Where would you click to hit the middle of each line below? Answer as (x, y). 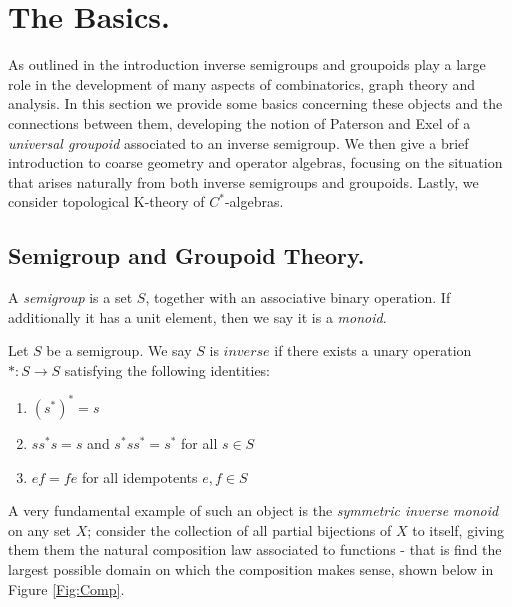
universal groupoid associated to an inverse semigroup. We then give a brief (238, 142)
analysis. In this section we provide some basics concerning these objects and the (255, 103)
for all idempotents (139, 476)
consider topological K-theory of (106, 201)
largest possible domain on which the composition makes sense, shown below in (251, 568)
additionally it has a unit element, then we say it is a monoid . (197, 316)
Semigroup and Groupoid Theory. (186, 255)
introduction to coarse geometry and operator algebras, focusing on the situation (255, 162)
